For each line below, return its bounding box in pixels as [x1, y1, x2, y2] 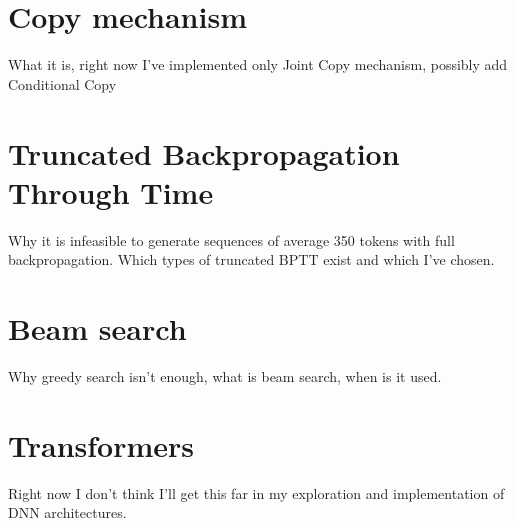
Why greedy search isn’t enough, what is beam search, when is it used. [8, 365, 442, 386]
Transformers [8, 424, 195, 465]
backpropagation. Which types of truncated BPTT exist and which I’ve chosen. [8, 249, 495, 270]
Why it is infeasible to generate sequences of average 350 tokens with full [8, 229, 455, 250]
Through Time [8, 171, 214, 212]
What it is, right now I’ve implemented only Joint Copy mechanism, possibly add [8, 54, 508, 75]
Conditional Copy [8, 73, 117, 94]
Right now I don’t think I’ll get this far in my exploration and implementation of [8, 482, 505, 503]
